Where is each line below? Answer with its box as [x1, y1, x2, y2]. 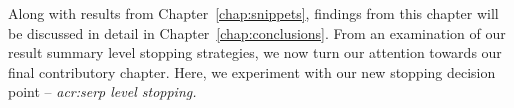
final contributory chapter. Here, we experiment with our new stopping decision [8, 61, 496, 82]
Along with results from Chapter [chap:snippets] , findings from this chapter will [8, 3, 499, 23]
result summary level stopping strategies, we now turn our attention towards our [8, 42, 502, 63]
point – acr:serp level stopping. [8, 81, 197, 102]
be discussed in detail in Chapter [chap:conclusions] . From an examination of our [8, 22, 506, 43]
